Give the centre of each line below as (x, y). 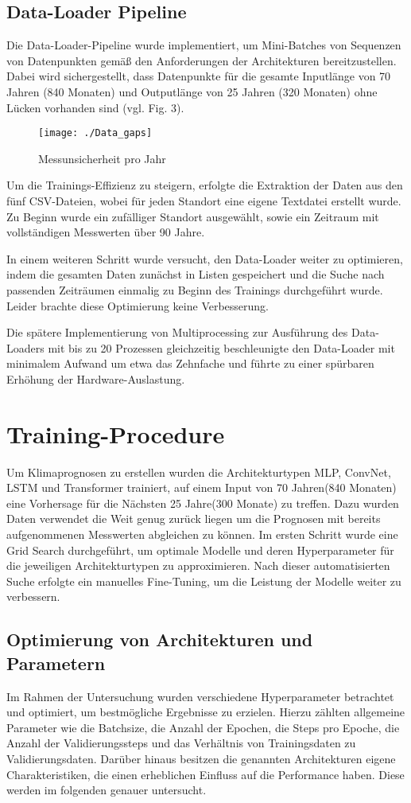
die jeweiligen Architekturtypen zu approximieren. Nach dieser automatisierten (198, 565)
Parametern (56, 663)
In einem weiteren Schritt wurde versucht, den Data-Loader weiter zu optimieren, (205, 258)
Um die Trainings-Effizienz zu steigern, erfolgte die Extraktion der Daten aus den (205, 185)
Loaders (25, 347)
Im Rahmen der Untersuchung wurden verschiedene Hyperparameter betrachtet (200, 696)
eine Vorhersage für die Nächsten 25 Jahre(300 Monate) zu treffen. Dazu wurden (203, 503)
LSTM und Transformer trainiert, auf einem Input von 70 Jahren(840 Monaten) (202, 487)
